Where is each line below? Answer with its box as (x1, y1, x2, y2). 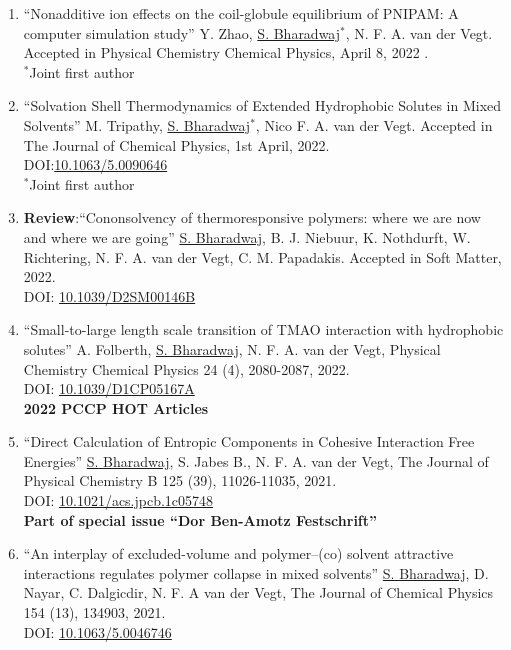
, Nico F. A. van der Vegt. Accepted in (255, 114, 493, 135)
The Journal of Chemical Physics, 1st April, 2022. (23, 134, 330, 155)
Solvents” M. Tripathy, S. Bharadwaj (23, 114, 251, 135)
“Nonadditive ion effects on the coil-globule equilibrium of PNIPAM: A (23, 3, 459, 23)
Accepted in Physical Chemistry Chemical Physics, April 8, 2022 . (23, 42, 429, 63)
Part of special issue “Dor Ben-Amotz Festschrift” (23, 509, 378, 530)
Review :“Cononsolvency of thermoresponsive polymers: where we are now (23, 207, 481, 228)
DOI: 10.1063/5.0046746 (23, 621, 172, 642)
